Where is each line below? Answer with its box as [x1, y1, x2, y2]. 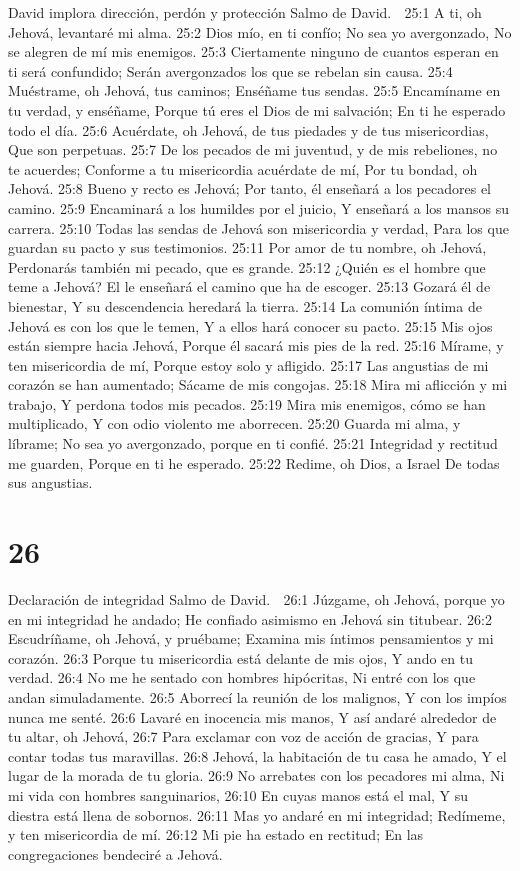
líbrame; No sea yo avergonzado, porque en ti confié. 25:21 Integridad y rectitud [8, 433, 498, 454]
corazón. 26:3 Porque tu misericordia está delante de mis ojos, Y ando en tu [8, 647, 473, 668]
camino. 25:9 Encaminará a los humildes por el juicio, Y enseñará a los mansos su [8, 197, 509, 218]
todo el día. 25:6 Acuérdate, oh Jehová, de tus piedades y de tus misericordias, [8, 119, 489, 140]
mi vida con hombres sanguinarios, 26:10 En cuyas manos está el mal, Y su [8, 784, 469, 805]
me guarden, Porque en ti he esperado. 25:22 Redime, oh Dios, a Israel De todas [8, 452, 500, 473]
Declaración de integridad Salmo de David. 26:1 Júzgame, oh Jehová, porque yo [8, 588, 505, 609]
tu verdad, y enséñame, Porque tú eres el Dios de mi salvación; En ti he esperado [8, 99, 506, 120]
